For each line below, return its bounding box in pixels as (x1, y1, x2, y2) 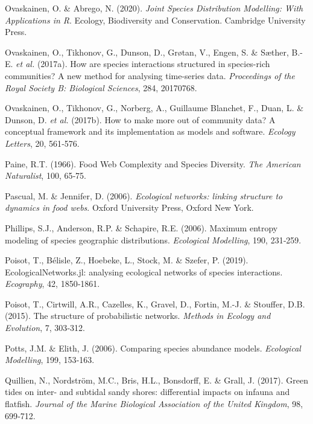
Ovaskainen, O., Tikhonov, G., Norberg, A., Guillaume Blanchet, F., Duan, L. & (5, 101, 304, 114)
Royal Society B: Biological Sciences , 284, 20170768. (5, 81, 197, 94)
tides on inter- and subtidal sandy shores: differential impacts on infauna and (5, 385, 290, 398)
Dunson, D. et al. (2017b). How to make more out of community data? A (5, 113, 276, 126)
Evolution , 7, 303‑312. (5, 321, 85, 334)
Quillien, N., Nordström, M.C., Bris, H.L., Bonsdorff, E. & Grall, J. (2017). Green (5, 373, 308, 386)
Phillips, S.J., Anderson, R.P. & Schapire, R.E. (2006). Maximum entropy (5, 221, 278, 234)
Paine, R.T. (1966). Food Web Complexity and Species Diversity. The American (5, 157, 301, 170)
